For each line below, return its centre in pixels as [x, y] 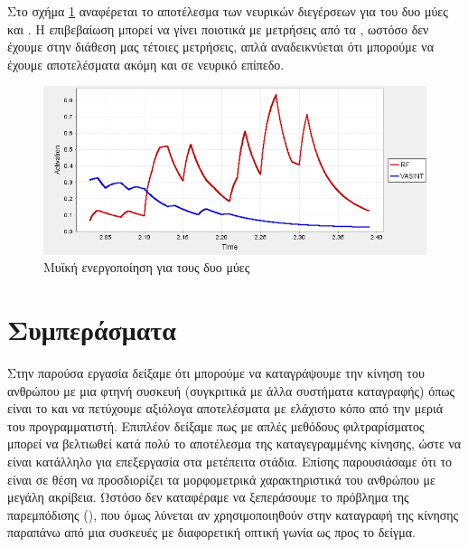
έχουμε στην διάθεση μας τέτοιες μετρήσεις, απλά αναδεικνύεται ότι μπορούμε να [220, 47]
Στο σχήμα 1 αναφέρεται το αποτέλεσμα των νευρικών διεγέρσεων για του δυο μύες [228, 11]
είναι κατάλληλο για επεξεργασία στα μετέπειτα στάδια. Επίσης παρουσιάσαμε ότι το [230, 462]
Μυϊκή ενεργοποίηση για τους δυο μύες [147, 267]
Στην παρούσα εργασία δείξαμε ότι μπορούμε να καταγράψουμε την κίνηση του [216, 373]
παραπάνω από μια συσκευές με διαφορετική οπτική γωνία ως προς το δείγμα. [211, 532]
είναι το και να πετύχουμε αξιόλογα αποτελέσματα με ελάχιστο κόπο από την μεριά [225, 408]
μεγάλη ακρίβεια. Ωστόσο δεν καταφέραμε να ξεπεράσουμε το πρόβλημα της [208, 497]
